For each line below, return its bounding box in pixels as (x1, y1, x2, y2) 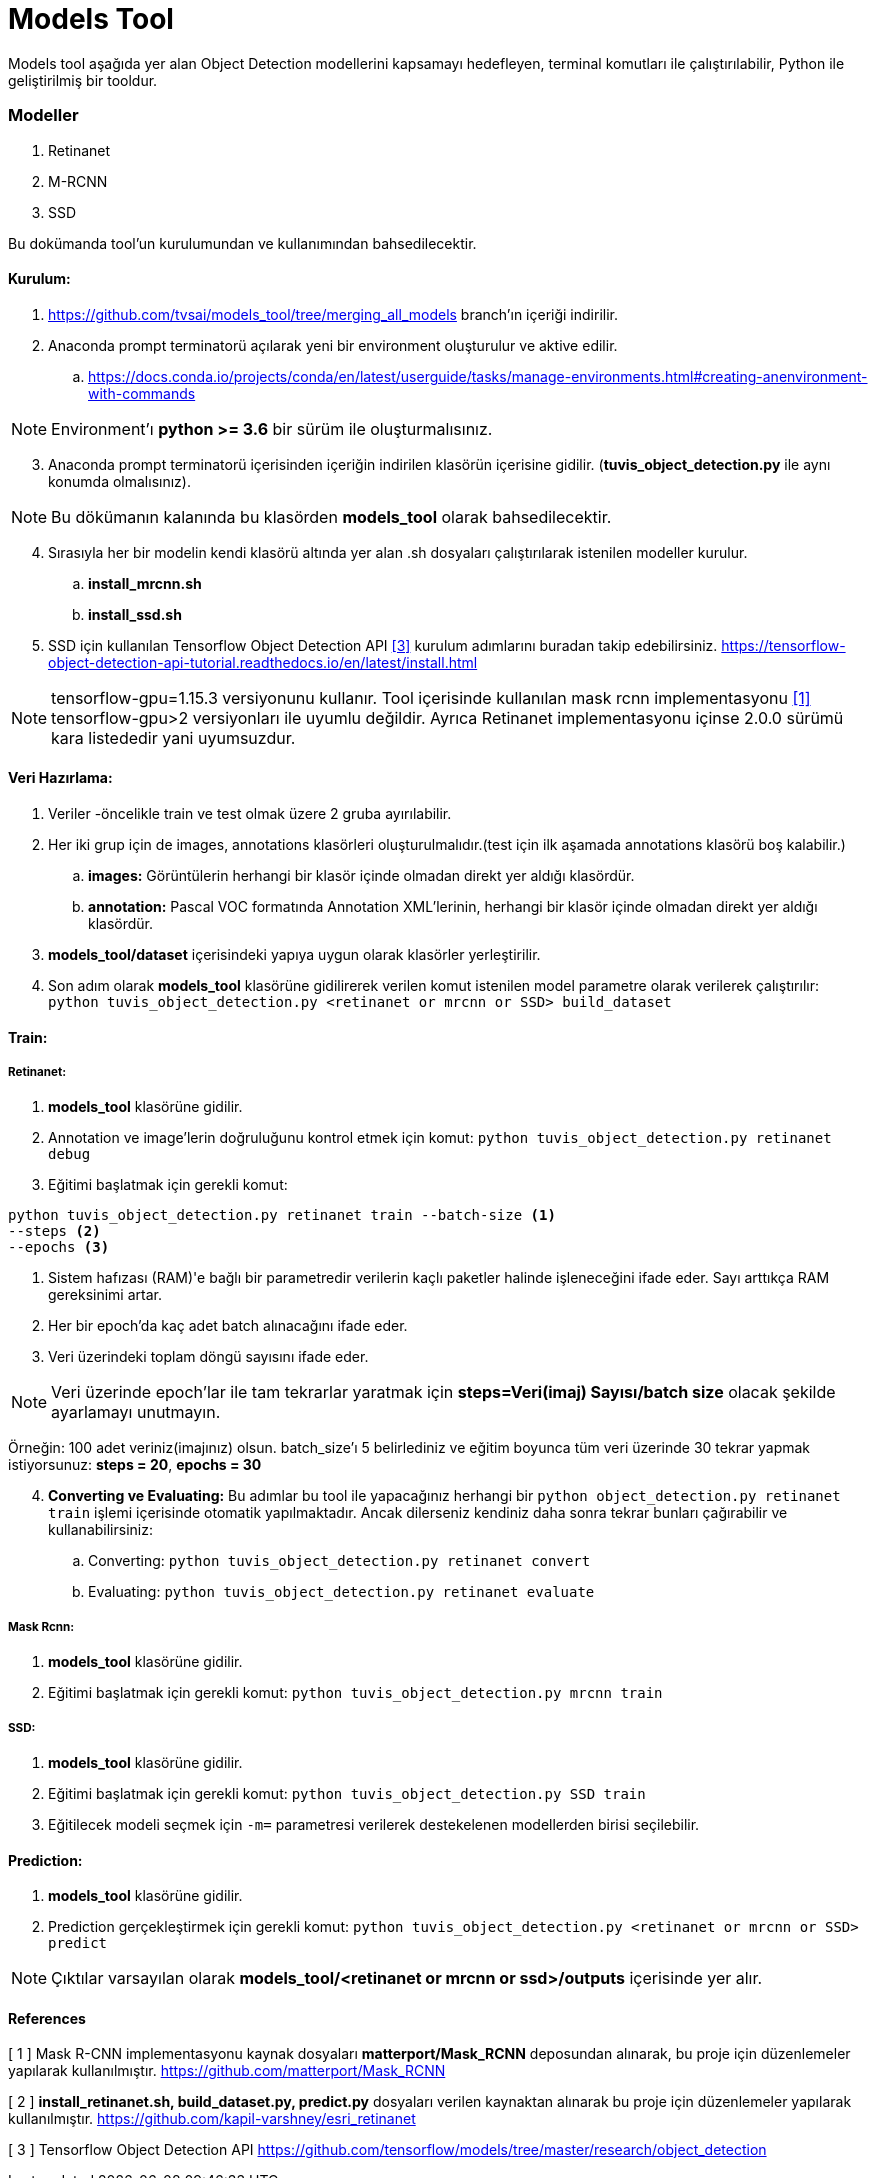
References (8, 2009, 86, 2027)
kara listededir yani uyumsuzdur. (51, 727, 296, 748)
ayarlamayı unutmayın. (51, 1402, 221, 1423)
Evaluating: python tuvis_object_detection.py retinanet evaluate (88, 1583, 595, 1601)
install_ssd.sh (88, 605, 182, 623)
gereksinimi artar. (48, 1286, 162, 1304)
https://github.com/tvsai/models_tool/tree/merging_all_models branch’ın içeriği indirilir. (48, 305, 618, 323)
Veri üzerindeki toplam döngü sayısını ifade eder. (48, 1348, 369, 1366)
